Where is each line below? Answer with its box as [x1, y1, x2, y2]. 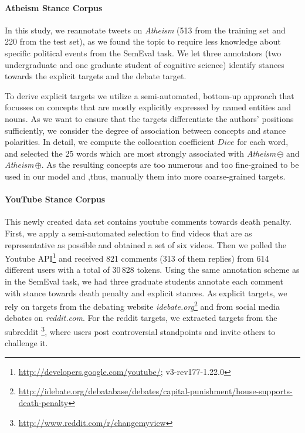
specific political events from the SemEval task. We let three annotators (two [5, 46, 282, 59]
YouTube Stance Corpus [5, 193, 106, 205]
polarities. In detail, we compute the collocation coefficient [5, 136, 215, 148]
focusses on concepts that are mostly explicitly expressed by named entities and [5, 101, 291, 113]
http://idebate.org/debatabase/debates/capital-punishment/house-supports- [18, 385, 293, 397]
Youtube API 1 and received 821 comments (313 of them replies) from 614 [5, 251, 269, 264]
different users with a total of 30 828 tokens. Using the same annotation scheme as [5, 263, 300, 276]
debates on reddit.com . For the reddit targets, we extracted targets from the [5, 312, 277, 324]
